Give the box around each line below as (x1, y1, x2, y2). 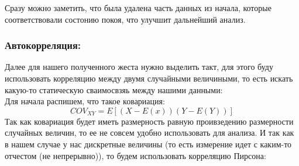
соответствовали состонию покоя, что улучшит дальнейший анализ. (5, 13, 246, 25)
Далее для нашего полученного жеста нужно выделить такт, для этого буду (5, 61, 273, 73)
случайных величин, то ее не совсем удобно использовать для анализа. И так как (5, 126, 294, 139)
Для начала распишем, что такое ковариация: (5, 95, 165, 107)
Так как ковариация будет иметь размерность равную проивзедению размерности (5, 115, 294, 127)
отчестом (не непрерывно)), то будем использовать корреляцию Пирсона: (5, 149, 266, 161)
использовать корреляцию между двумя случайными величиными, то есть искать (5, 72, 293, 84)
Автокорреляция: (5, 38, 81, 52)
